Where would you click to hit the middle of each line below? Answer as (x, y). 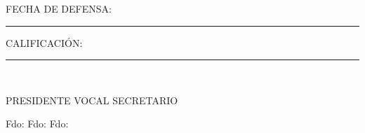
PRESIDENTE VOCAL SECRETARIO (92, 100)
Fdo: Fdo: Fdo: (37, 124)
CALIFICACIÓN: (44, 42)
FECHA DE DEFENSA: (59, 8)
